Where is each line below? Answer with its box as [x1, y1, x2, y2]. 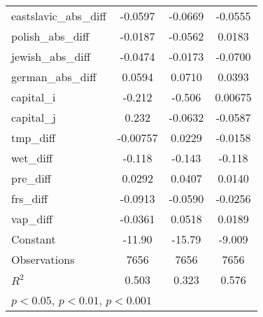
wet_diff [11, 150, 53, 166]
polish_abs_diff [11, 28, 90, 44]
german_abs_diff [11, 69, 97, 85]
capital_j [11, 109, 57, 125]
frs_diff [11, 190, 48, 206]
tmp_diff [11, 129, 56, 146]
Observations [11, 251, 75, 267]
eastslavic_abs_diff [11, 8, 106, 24]
